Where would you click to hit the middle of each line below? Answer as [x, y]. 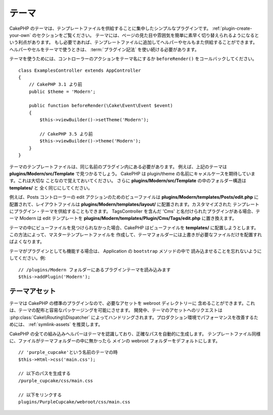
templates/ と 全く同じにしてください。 [51, 188]
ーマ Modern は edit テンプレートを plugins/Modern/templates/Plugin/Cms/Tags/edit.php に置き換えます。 [123, 218]
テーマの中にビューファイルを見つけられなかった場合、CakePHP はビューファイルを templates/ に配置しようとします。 [134, 227]
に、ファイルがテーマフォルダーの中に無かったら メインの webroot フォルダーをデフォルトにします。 [115, 341]
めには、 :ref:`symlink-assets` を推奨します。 [56, 325]
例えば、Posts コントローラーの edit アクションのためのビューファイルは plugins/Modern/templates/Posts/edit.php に [134, 197]
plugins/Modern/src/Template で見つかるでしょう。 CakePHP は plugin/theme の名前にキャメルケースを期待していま [132, 173]
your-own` [20, 35]
